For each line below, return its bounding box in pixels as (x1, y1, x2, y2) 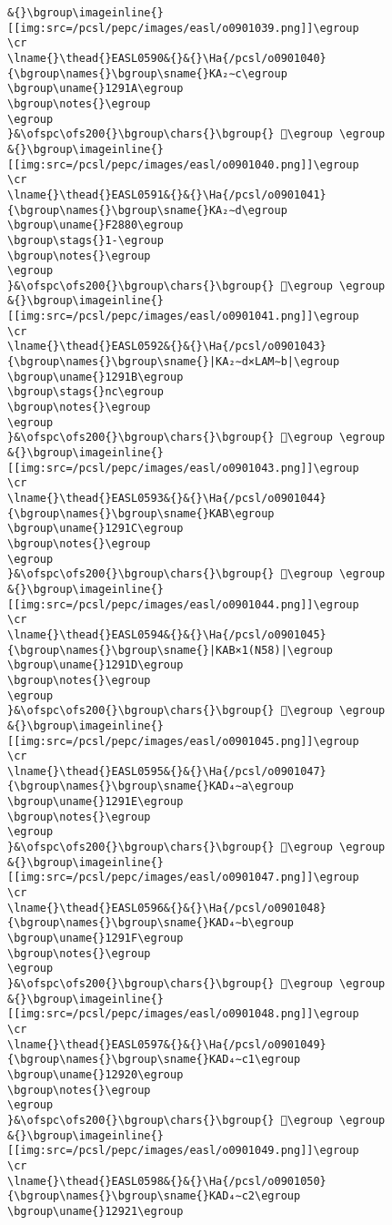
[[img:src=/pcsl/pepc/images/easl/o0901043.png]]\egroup (7, 461, 359, 475)
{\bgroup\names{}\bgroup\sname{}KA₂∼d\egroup (7, 203, 287, 217)
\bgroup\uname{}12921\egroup (7, 1204, 184, 1218)
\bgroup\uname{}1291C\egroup (7, 522, 184, 536)
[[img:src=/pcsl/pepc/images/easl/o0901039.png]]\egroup (7, 21, 359, 35)
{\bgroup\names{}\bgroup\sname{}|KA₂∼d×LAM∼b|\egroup (7, 355, 340, 369)
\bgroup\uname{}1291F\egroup (7, 932, 184, 945)
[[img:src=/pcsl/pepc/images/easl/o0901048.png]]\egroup (7, 1007, 359, 1021)
